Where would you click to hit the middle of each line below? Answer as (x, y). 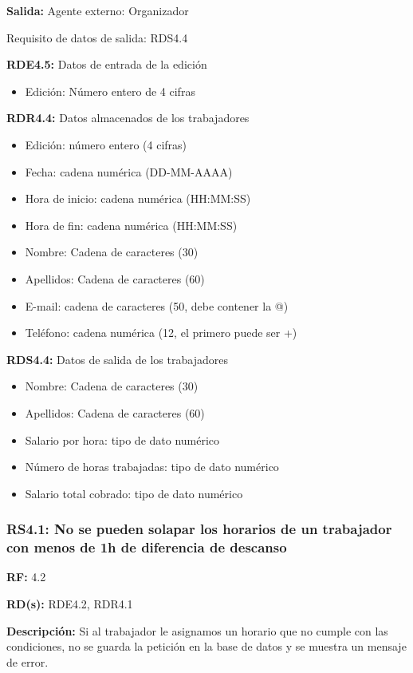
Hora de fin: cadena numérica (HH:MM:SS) (131, 225)
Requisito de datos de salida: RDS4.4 (97, 37)
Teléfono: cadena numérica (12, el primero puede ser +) (161, 333)
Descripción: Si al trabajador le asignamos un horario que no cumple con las (197, 630)
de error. (28, 661)
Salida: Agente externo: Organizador (98, 10)
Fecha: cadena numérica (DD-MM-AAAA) (129, 171)
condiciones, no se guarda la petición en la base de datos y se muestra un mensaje (206, 646)
